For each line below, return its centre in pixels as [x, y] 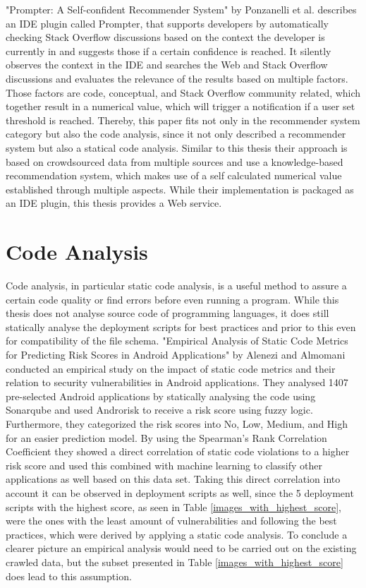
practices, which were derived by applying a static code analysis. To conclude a [177, 534]
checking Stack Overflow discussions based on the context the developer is [165, 37]
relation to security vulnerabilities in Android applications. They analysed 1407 [177, 382]
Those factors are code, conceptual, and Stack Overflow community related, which [183, 92]
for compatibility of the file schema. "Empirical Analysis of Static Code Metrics [177, 341]
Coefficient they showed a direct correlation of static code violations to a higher [178, 451]
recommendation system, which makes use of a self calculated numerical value [174, 175]
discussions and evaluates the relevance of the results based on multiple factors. [177, 78]
